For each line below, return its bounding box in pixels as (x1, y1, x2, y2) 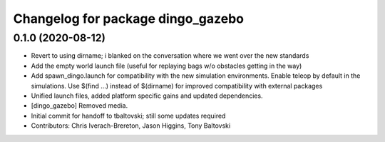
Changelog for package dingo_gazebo (13, 11, 244, 26)
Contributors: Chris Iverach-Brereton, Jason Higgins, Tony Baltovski (31, 121, 231, 130)
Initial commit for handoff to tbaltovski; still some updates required (31, 111, 226, 120)
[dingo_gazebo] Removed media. (31, 101, 128, 110)
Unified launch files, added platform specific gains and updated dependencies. (31, 91, 263, 100)
